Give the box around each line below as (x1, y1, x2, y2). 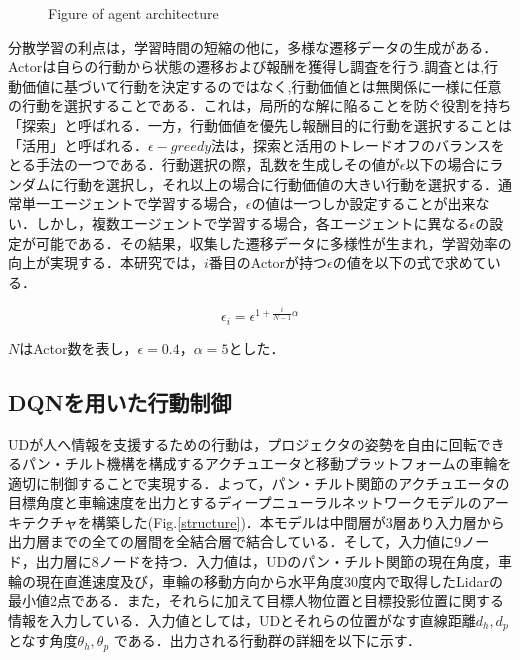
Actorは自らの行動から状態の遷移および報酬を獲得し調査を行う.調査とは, (8, 56, 485, 77)
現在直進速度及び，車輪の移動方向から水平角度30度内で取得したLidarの (35, 570, 503, 591)
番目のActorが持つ (208, 252, 328, 273)
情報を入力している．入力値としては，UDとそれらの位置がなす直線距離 (8, 609, 476, 630)
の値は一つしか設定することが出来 (251, 193, 476, 214)
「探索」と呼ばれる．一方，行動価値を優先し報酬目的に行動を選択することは (8, 114, 512, 135)
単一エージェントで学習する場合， (21, 193, 246, 214)
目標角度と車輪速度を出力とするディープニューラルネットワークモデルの (8, 492, 482, 513)
